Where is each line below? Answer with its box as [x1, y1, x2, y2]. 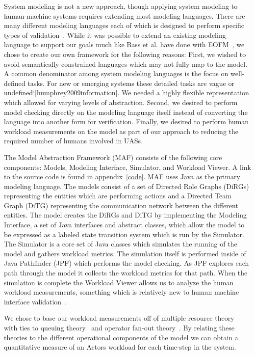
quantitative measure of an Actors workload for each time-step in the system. [4, 342, 236, 352]
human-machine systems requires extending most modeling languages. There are [4, 10, 245, 21]
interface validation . [4, 296, 67, 306]
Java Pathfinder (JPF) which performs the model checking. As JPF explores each [4, 258, 249, 268]
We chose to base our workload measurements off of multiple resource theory [4, 313, 234, 323]
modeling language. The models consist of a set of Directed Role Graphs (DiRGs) [4, 181, 249, 191]
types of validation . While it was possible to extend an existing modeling [4, 29, 226, 40]
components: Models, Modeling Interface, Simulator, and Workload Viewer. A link [4, 162, 251, 172]
